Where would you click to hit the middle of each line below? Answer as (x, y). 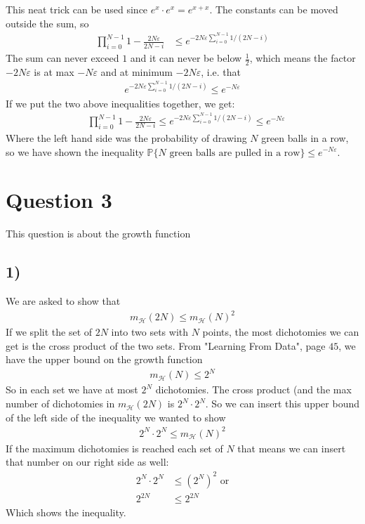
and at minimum (137, 71)
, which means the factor (303, 58)
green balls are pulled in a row (235, 153)
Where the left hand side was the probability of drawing (126, 137)
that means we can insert (292, 448)
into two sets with (150, 332)
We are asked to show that (63, 301)
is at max (54, 71)
